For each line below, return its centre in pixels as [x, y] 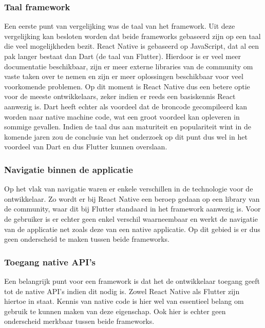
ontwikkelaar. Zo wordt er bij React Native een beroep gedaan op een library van [132, 198]
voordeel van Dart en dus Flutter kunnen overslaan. [86, 147]
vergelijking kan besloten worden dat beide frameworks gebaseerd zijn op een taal [132, 36]
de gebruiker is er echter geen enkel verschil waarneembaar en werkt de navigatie [131, 218]
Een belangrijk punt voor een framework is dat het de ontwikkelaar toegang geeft [132, 281]
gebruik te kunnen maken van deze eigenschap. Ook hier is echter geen [115, 311]
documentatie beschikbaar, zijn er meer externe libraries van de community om [129, 66]
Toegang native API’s [50, 262]
